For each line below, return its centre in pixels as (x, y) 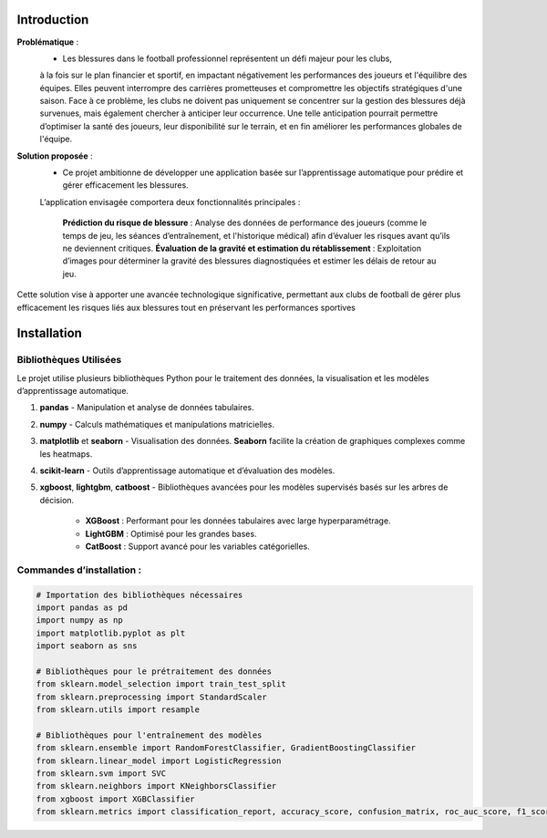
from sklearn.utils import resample (118, 710)
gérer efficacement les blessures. (125, 185)
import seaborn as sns (87, 646)
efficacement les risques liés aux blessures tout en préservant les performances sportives (186, 307)
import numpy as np (79, 621)
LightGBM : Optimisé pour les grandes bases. (171, 533)
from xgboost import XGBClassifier (115, 799)
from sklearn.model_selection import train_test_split (161, 684)
